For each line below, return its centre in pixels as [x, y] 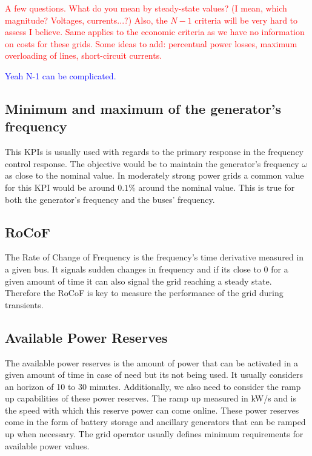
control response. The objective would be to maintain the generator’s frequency [152, 163]
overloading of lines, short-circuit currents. [84, 55]
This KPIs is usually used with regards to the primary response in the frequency [154, 152]
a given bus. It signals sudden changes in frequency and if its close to [133, 269]
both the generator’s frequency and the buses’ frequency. [110, 199]
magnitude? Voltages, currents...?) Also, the [86, 20]
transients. [24, 304]
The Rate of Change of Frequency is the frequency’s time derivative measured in [154, 257]
